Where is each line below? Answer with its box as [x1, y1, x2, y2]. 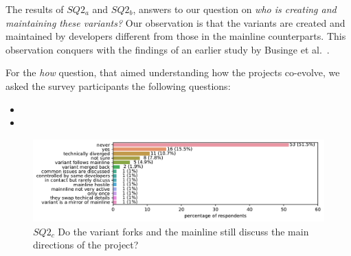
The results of [5, 2, 64, 16]
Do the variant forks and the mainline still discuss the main [58, 224, 309, 238]
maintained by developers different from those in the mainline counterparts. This [5, 29, 346, 43]
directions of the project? [33, 237, 139, 252]
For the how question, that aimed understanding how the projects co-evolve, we [5, 65, 340, 80]
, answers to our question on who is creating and [133, 2, 337, 16]
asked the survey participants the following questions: [5, 78, 231, 93]
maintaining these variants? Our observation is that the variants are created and [5, 15, 346, 30]
